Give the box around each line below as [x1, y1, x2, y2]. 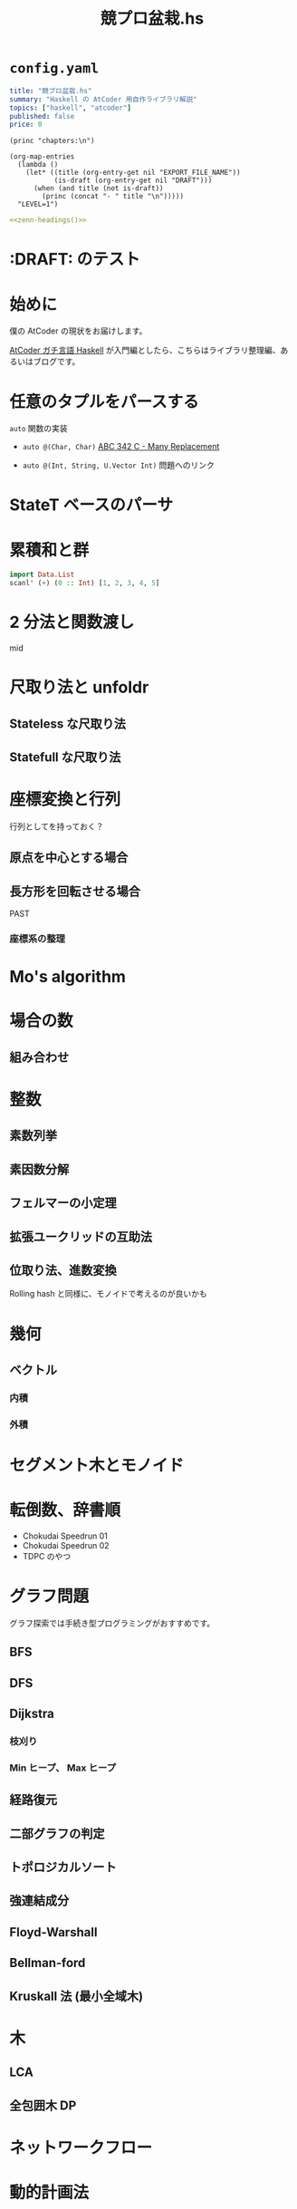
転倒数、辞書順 [9, 1500, 121, 1520]
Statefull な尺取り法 [9, 749, 121, 766]
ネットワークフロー [9, 2137, 153, 2157]
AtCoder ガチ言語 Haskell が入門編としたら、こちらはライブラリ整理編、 [9, 345, 281, 356]
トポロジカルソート [9, 1859, 117, 1876]
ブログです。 [33, 356, 81, 367]
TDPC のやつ [22, 1550, 72, 1561]
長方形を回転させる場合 [9, 883, 140, 899]
